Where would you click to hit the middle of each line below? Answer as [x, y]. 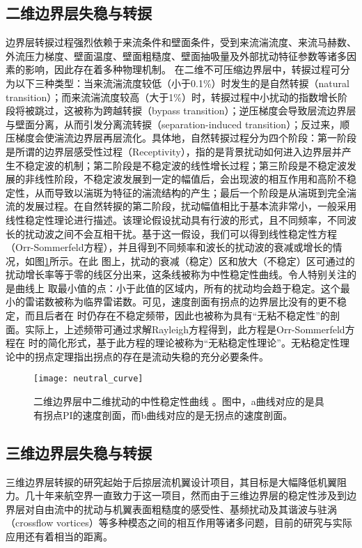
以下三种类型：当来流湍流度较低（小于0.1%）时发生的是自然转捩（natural [182, 83]
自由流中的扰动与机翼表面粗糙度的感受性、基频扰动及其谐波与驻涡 [186, 509]
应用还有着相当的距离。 [59, 536]
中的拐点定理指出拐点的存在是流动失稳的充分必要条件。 [142, 356]
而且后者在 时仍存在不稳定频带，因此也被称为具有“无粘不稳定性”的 [177, 315]
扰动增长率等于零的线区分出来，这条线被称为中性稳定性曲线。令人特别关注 [176, 274]
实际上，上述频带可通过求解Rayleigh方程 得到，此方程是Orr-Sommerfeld [185, 329]
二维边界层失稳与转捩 [79, 13]
